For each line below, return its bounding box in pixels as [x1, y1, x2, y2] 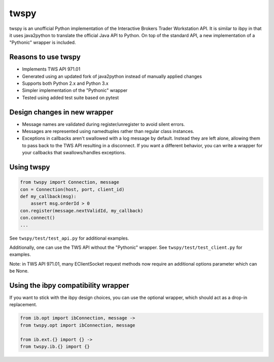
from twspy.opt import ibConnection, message [20, 322, 135, 328]
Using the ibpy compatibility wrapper [9, 281, 129, 289]
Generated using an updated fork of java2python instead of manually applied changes [22, 73, 202, 79]
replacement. [9, 302, 38, 308]
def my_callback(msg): [20, 193, 77, 200]
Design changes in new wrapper [9, 108, 114, 116]
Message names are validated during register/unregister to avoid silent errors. [22, 121, 185, 127]
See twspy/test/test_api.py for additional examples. [9, 235, 129, 241]
